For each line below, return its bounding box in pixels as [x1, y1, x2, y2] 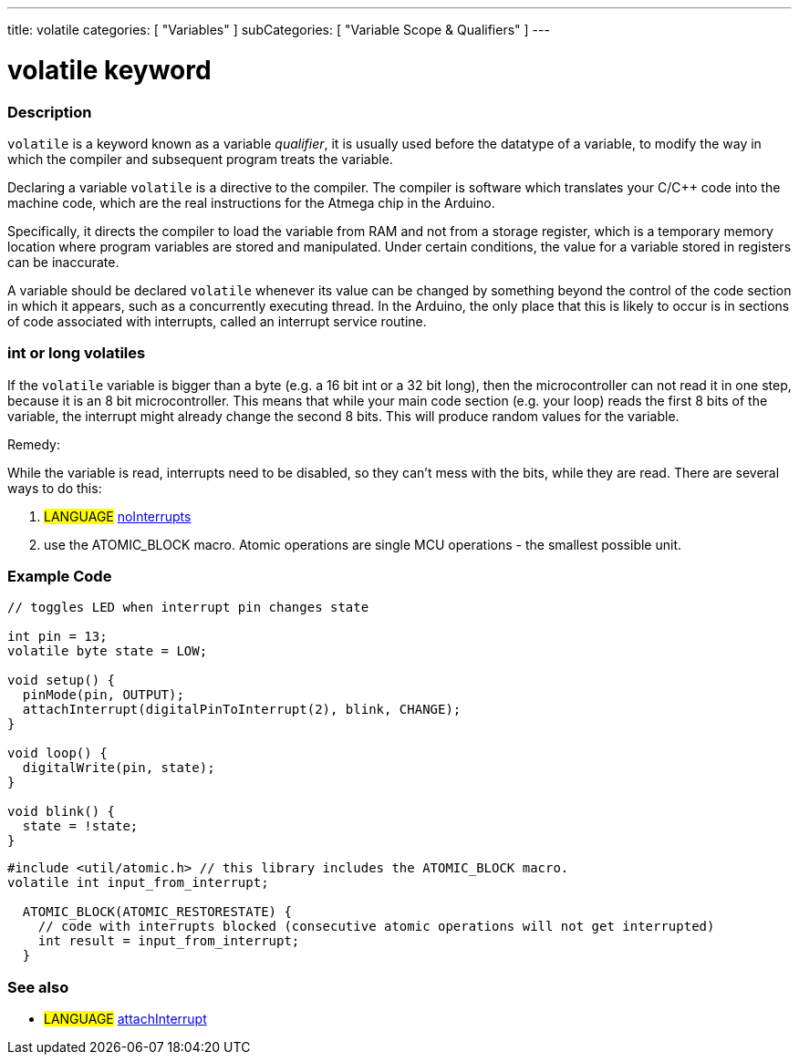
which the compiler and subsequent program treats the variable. [7, 150, 393, 167]
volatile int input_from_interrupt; [7, 875, 269, 891]
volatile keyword [7, 54, 212, 86]
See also [7, 977, 69, 996]
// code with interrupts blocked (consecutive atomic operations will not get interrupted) [37, 919, 715, 934]
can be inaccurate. [7, 253, 119, 270]
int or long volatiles [7, 344, 146, 363]
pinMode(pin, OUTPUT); [22, 687, 184, 703]
